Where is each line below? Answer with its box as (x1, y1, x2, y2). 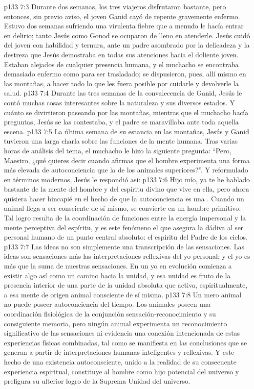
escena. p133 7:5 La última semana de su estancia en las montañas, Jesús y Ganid (4, 126, 249, 136)
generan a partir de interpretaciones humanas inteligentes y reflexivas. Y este (4, 347, 234, 357)
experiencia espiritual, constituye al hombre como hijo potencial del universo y (4, 366, 239, 376)
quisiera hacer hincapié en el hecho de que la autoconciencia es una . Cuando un (4, 193, 244, 203)
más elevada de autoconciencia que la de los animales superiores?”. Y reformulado (4, 165, 248, 175)
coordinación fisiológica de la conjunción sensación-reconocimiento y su (4, 309, 216, 318)
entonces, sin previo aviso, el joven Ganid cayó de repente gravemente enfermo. (4, 11, 240, 21)
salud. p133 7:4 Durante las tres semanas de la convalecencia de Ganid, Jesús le (4, 88, 242, 98)
